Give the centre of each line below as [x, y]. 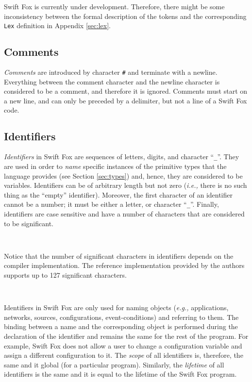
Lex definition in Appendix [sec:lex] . [57, 25]
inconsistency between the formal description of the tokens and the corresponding [125, 16]
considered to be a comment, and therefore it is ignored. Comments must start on [126, 91]
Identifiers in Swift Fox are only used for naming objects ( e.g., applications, [116, 307]
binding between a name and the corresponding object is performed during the [121, 326]
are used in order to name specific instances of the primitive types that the [115, 166]
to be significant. [29, 223]
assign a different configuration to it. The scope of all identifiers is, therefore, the [124, 355]
